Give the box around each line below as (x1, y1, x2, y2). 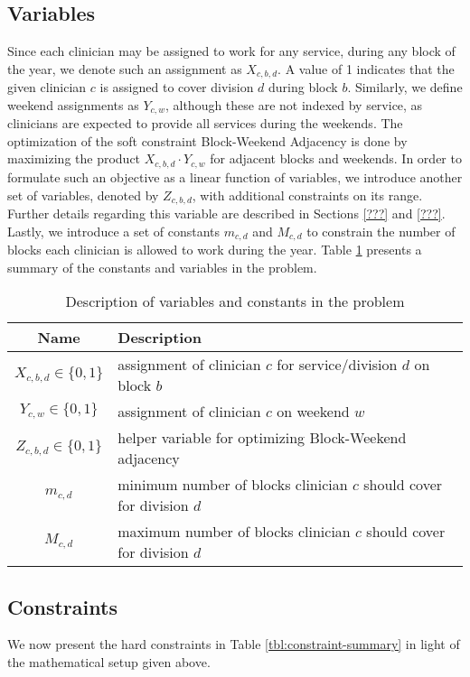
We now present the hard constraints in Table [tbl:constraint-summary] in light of (7, 635, 460, 654)
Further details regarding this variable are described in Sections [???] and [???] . (7, 203, 446, 222)
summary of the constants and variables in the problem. (7, 257, 317, 276)
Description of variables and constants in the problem (65, 291, 405, 312)
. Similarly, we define (347, 78, 463, 97)
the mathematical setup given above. (7, 653, 211, 672)
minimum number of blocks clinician (117, 474, 348, 496)
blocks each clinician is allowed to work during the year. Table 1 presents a (7, 240, 422, 259)
